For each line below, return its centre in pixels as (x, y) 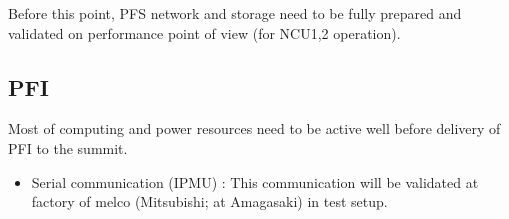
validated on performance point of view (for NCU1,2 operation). (204, 32)
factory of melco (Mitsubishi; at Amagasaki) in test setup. (209, 201)
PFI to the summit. (68, 147)
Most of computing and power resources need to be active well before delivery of (254, 128)
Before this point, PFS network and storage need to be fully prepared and (235, 13)
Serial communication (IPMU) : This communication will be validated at (255, 181)
